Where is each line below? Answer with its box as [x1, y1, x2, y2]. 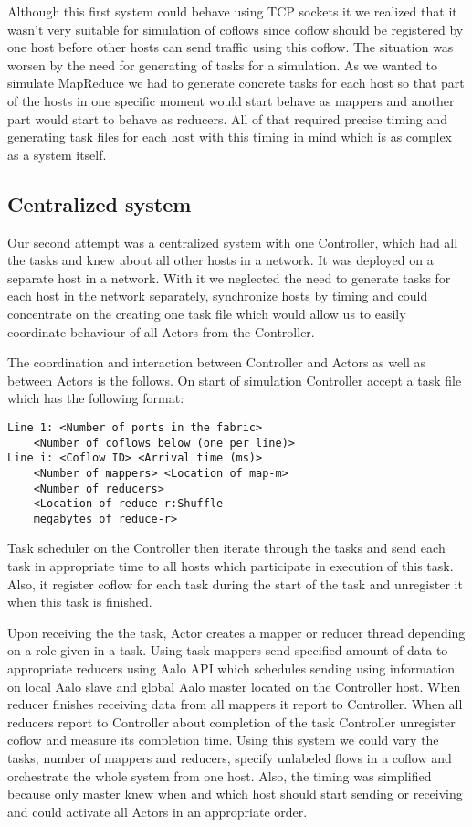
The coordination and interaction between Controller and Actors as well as [7, 353, 426, 372]
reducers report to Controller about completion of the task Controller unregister [7, 712, 456, 731]
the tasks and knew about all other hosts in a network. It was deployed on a [7, 250, 434, 270]
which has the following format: [7, 388, 184, 408]
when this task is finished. [7, 592, 152, 611]
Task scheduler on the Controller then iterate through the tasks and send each [7, 538, 446, 557]
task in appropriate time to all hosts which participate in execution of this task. [7, 557, 454, 576]
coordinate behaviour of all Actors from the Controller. [7, 322, 315, 341]
